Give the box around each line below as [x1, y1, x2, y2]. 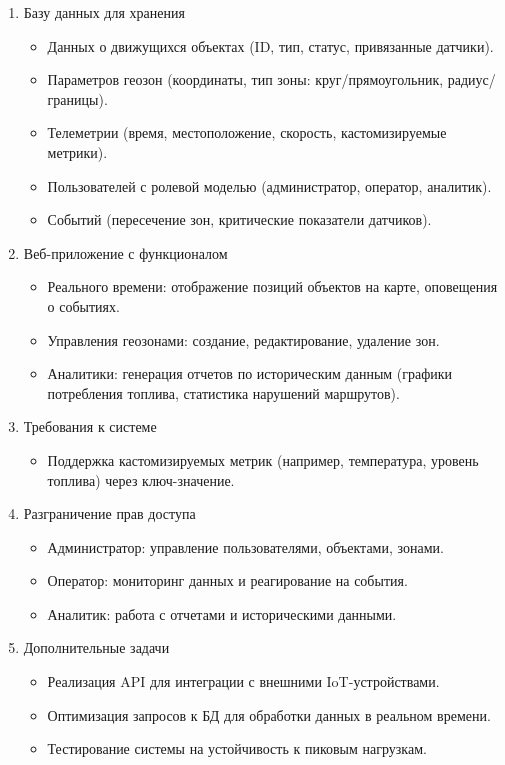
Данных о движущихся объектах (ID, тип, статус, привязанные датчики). [47, 35, 494, 56]
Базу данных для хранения [23, 2, 185, 22]
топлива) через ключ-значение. [47, 469, 235, 490]
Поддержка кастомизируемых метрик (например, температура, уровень [47, 449, 479, 470]
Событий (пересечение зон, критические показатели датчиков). [47, 209, 432, 230]
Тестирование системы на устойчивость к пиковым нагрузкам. [47, 738, 427, 759]
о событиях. [47, 295, 120, 316]
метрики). [47, 141, 108, 162]
